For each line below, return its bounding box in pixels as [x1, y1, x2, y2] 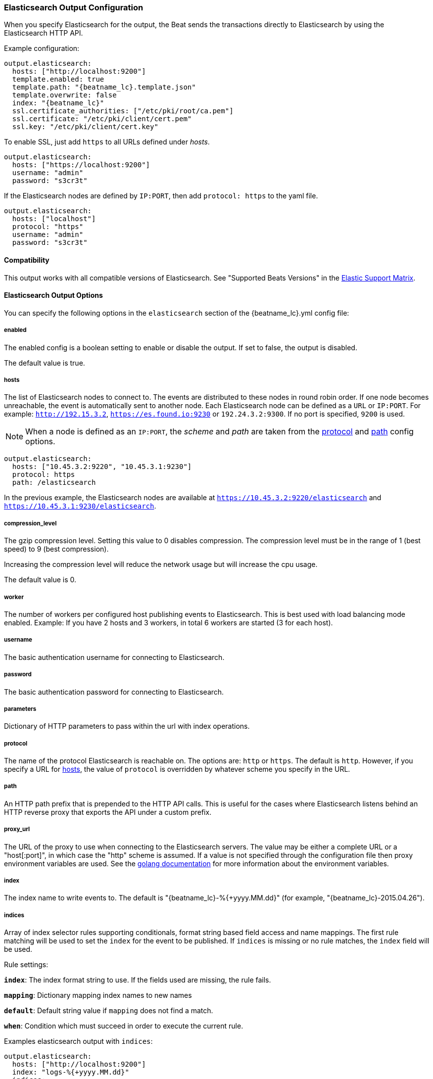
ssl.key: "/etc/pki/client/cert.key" [12, 123, 158, 131]
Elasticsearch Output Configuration [4, 2, 144, 12]
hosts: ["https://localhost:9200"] [12, 161, 150, 169]
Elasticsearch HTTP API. [4, 29, 83, 38]
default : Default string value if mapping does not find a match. [4, 1006, 213, 1015]
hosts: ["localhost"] [12, 215, 96, 223]
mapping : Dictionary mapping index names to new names [4, 991, 192, 1000]
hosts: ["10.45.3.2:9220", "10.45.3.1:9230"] [12, 463, 192, 471]
